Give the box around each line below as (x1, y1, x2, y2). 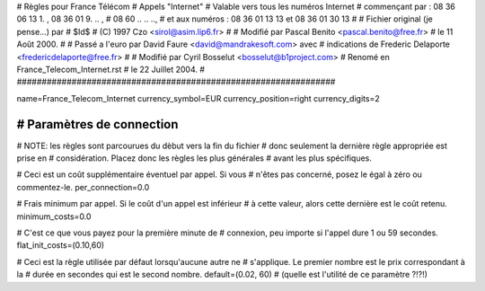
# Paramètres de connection (16, 117, 179, 132)
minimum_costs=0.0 (16, 211, 92, 222)
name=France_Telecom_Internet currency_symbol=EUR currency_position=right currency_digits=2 (16, 93, 381, 103)
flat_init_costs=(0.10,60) (16, 240, 105, 251)
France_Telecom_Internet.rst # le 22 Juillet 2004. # (16, 64, 206, 75)
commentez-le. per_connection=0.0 (16, 181, 150, 192)
